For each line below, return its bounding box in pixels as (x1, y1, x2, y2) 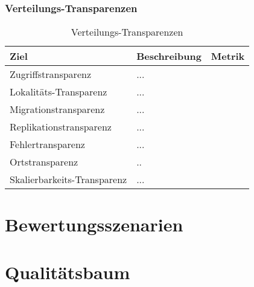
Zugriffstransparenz (10, 67, 91, 82)
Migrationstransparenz (10, 102, 105, 117)
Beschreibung (136, 49, 202, 63)
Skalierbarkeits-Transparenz (10, 172, 127, 187)
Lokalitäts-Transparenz (10, 85, 107, 99)
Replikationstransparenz (10, 120, 112, 134)
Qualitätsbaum (5, 259, 130, 284)
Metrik (211, 49, 245, 63)
